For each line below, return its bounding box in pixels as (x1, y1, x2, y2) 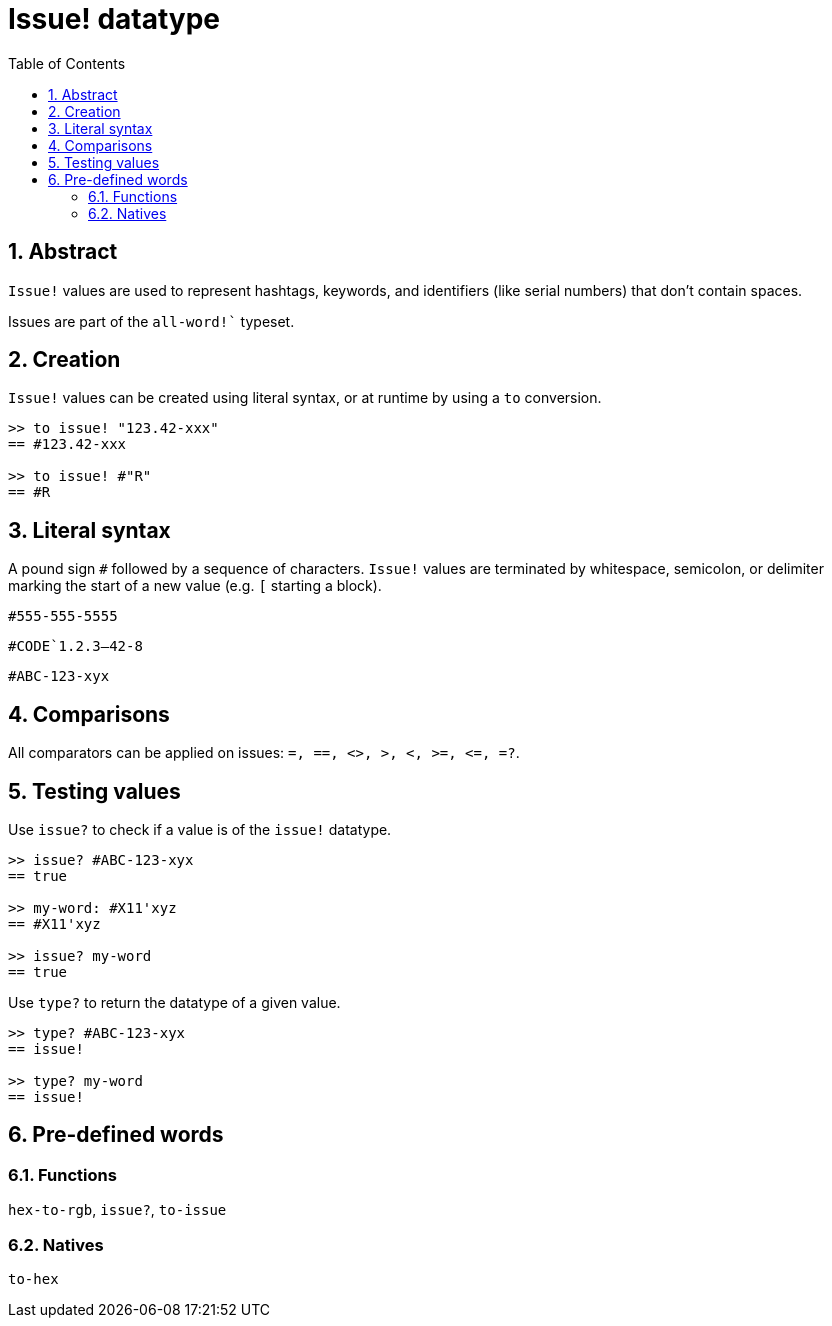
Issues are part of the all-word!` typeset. (8, 312, 295, 330)
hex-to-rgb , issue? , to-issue (8, 1201, 227, 1219)
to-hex (8, 1270, 59, 1287)
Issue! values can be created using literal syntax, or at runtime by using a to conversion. (8, 389, 602, 407)
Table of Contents (8, 54, 126, 72)
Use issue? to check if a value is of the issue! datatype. (8, 820, 392, 838)
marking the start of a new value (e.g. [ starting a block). (8, 577, 382, 595)
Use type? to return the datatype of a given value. (8, 993, 341, 1011)
